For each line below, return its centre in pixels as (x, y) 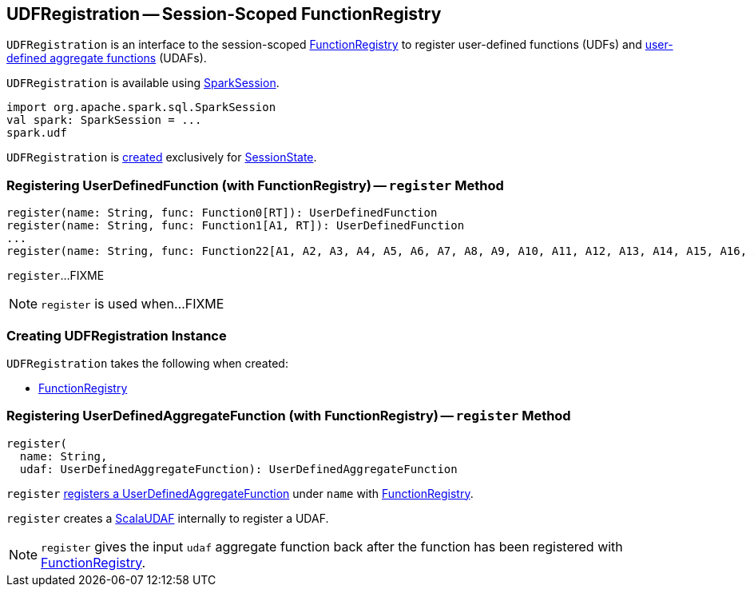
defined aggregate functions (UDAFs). (107, 58)
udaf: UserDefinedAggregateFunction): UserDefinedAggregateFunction (238, 469)
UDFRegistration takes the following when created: (147, 363)
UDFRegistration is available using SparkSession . (143, 83)
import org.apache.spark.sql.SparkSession (141, 107)
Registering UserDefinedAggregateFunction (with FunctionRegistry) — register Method (289, 416)
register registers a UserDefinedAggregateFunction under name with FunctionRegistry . (240, 493)
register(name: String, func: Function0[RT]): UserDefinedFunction (222, 213)
